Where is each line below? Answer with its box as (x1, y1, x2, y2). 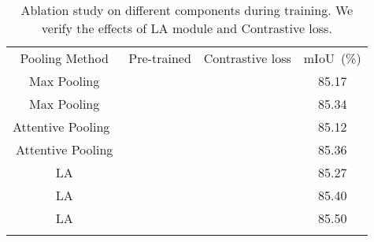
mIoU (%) (303, 49, 361, 67)
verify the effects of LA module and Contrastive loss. (41, 19, 332, 37)
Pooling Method (20, 49, 109, 67)
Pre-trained (128, 49, 191, 67)
